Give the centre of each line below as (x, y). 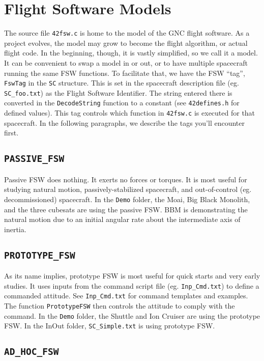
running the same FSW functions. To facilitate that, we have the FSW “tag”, (125, 73)
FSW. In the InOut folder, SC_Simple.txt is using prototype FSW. (110, 326)
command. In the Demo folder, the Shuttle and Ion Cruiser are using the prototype (132, 315)
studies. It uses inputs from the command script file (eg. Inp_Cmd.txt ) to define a (132, 285)
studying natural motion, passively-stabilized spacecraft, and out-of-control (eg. (128, 189)
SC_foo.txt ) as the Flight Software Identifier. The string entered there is (118, 92)
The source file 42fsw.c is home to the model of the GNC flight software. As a (127, 33)
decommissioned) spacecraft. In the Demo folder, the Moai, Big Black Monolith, (127, 199)
